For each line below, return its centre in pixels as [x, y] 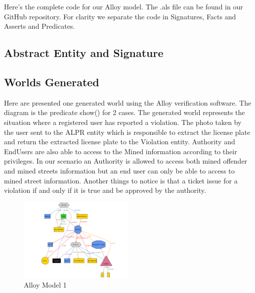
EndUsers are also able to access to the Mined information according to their [121, 151]
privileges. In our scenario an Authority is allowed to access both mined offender [126, 161]
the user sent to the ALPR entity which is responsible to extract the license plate [127, 132]
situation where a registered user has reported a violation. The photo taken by [123, 122]
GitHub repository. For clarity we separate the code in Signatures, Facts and [120, 16]
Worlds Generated [52, 82]
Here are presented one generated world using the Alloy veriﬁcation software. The [128, 102]
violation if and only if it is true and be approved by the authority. [105, 190]
